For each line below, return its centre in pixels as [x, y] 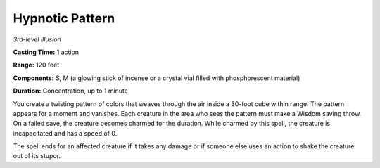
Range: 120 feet [36, 65]
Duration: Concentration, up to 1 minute [70, 91]
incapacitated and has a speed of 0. [65, 133]
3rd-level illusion [37, 39]
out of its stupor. [37, 156]
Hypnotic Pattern [64, 18]
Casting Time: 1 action [46, 52]
